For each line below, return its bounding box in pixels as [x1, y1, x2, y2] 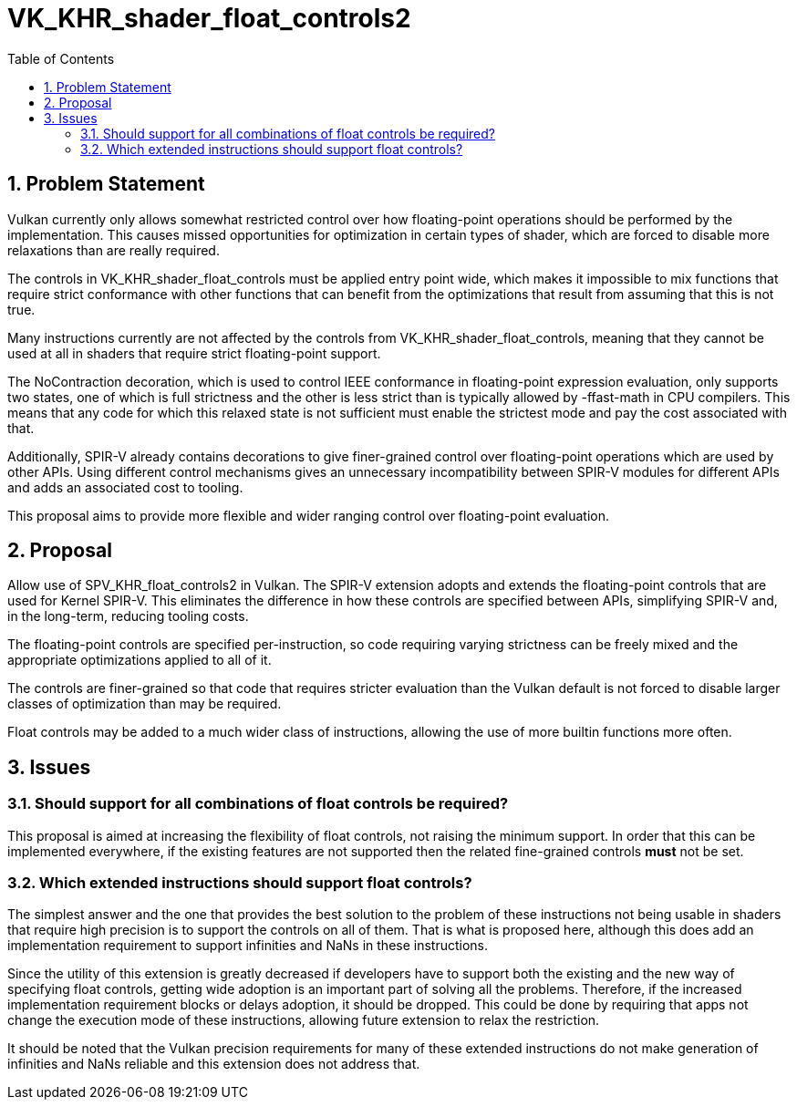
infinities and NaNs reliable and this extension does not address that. [7, 1056, 420, 1072]
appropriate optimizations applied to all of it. [7, 652, 272, 668]
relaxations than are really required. [7, 242, 220, 258]
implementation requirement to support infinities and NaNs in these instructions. [7, 937, 489, 954]
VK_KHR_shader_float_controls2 [7, 3, 411, 34]
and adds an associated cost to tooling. [7, 479, 243, 495]
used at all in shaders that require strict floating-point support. [7, 345, 381, 361]
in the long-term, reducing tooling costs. [7, 608, 249, 625]
